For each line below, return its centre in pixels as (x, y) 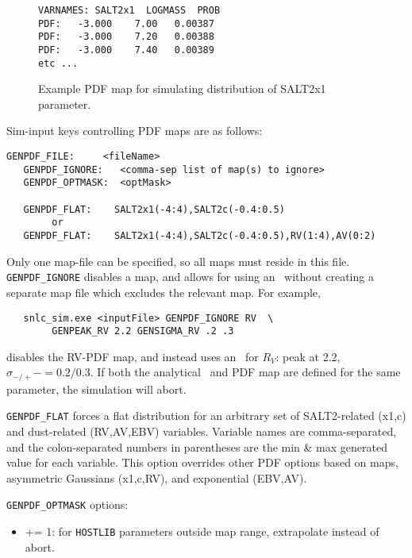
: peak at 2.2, (308, 356)
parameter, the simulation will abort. (96, 389)
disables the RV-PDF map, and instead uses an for (133, 356)
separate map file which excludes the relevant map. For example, (164, 292)
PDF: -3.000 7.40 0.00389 (126, 50)
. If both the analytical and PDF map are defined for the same (245, 372)
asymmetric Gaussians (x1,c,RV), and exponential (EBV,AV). (157, 477)
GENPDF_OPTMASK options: (67, 504)
